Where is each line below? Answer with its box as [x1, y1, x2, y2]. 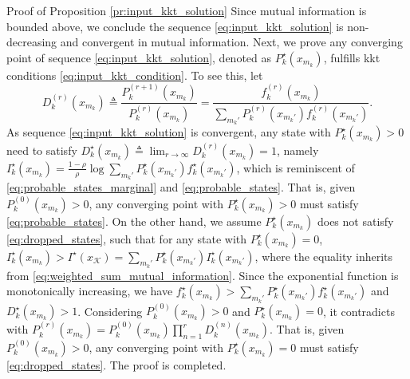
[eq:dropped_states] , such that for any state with [6, 230, 247, 247]
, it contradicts [322, 302, 395, 319]
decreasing [6, 34, 57, 50]
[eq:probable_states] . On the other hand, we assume [6, 212, 262, 229]
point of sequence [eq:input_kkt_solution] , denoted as [6, 49, 272, 65]
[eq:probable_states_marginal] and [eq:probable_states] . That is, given [6, 179, 356, 195]
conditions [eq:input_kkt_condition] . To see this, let [6, 66, 263, 83]
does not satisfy [317, 212, 394, 229]
